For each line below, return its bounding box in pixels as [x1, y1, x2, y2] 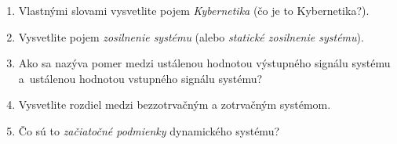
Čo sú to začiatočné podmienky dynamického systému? [18, 122, 280, 139]
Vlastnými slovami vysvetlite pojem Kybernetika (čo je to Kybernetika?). [18, 2, 370, 18]
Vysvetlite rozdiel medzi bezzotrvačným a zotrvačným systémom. [18, 96, 331, 113]
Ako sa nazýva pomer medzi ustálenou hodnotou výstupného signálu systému [18, 55, 391, 71]
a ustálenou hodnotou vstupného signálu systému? [18, 70, 263, 86]
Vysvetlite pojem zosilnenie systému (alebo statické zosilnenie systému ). [18, 28, 364, 45]
